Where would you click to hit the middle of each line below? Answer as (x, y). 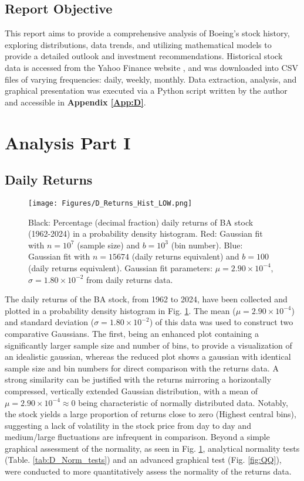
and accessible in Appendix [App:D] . (75, 102)
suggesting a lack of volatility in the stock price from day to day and (128, 425)
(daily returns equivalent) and (185, 256)
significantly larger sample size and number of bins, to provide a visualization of (148, 345)
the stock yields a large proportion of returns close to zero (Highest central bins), (151, 414)
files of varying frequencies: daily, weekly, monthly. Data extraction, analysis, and (151, 79)
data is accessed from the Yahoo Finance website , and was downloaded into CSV (151, 67)
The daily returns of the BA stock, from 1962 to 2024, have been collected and (146, 299)
